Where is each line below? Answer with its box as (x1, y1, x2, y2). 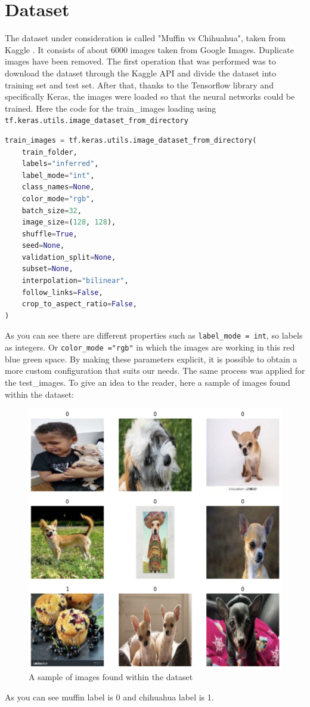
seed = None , (21, 241, 65, 250)
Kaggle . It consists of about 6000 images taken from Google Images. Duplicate (5, 43, 294, 56)
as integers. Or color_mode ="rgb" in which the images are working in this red (5, 341, 295, 353)
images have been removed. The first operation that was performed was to (5, 55, 276, 67)
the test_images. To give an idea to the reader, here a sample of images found (5, 376, 290, 388)
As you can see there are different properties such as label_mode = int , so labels (5, 329, 303, 342)
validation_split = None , (21, 253, 116, 262)
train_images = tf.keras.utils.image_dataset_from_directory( (5, 136, 257, 145)
